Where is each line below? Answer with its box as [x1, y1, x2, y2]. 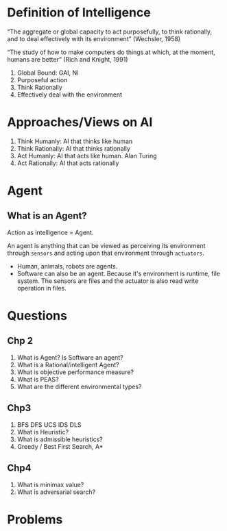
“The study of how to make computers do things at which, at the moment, [7, 48, 216, 56]
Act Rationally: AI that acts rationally [16, 159, 119, 167]
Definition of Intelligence [7, 5, 151, 21]
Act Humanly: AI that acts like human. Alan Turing [16, 151, 157, 160]
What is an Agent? [7, 210, 87, 222]
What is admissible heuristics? [16, 435, 103, 443]
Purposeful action [16, 75, 68, 84]
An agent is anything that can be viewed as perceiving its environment [7, 241, 206, 249]
